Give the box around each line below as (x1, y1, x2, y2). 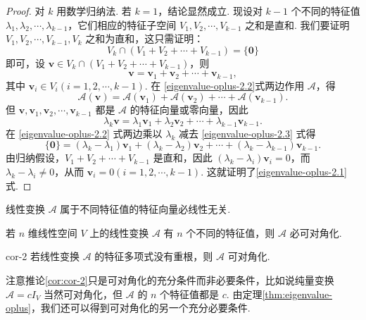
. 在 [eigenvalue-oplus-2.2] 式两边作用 (144, 78, 305, 92)
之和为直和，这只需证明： (85, 31, 204, 46)
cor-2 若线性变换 (6, 249, 80, 264)
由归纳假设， (6, 150, 65, 165)
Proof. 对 (6, 4, 45, 18)
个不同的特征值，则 (186, 225, 275, 240)
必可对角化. (289, 225, 342, 240)
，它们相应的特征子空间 (68, 17, 177, 32)
